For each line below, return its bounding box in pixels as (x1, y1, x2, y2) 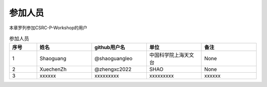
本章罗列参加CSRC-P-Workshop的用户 (9, 25, 88, 31)
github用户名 (94, 44, 126, 51)
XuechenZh (40, 66, 67, 73)
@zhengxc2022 (94, 66, 132, 73)
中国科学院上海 (149, 52, 184, 59)
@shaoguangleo (94, 55, 133, 62)
